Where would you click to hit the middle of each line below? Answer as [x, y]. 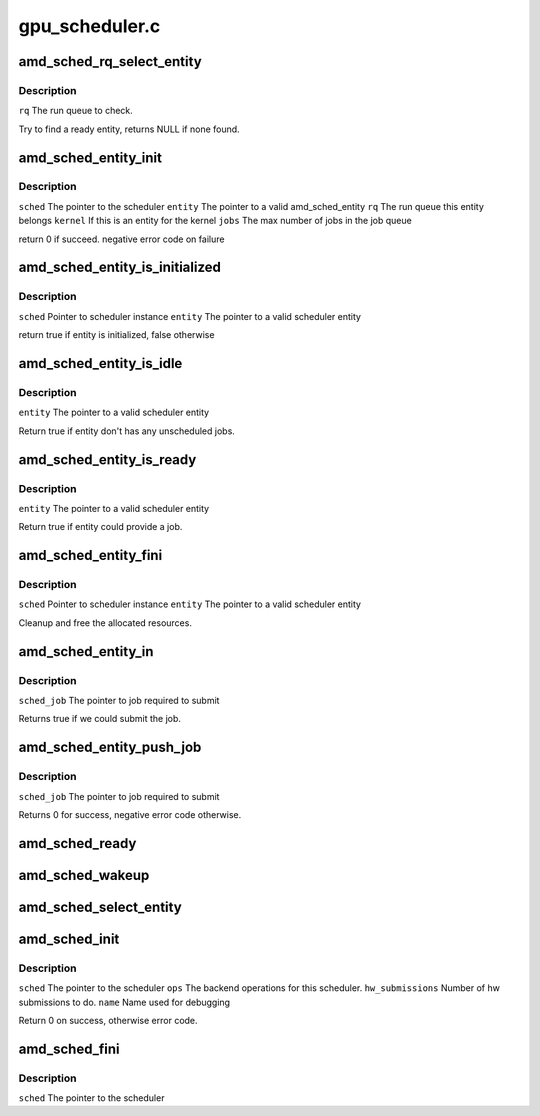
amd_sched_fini [69, 1048]
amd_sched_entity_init [90, 157]
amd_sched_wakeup [84, 875]
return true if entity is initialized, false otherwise [116, 335]
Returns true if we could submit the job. [100, 719]
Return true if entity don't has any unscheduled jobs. [126, 431]
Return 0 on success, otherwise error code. [108, 1020]
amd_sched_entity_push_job [110, 747]
